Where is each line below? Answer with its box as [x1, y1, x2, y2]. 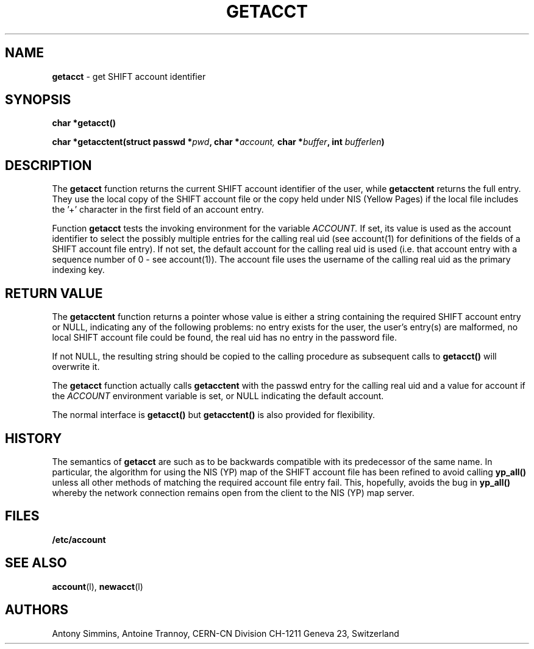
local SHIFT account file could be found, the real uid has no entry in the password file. [52, 332, 397, 343]
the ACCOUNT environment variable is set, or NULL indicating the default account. [52, 391, 384, 402]
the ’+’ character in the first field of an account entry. [52, 204, 264, 215]
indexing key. [52, 264, 105, 275]
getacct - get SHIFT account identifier [52, 71, 206, 82]
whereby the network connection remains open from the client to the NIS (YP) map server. [52, 487, 415, 498]
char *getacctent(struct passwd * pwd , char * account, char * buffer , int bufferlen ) [52, 137, 385, 147]
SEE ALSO [5, 555, 67, 571]
